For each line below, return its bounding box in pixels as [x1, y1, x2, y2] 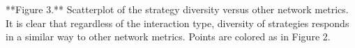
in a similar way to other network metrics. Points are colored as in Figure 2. [6, 29, 331, 44]
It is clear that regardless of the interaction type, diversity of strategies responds [6, 15, 349, 30]
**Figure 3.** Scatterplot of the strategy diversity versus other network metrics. [6, 2, 349, 16]
